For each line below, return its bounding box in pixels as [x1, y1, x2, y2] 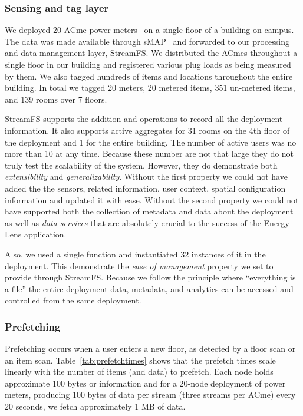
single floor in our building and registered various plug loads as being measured [5, 58, 291, 70]
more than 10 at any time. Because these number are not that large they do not [5, 147, 294, 160]
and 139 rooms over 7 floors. [5, 93, 107, 105]
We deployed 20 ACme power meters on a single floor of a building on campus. [5, 24, 294, 36]
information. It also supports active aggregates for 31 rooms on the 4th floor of [5, 124, 290, 136]
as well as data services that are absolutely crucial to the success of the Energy [5, 216, 289, 229]
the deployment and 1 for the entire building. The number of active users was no [5, 136, 297, 148]
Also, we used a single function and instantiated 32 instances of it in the [5, 247, 266, 260]
